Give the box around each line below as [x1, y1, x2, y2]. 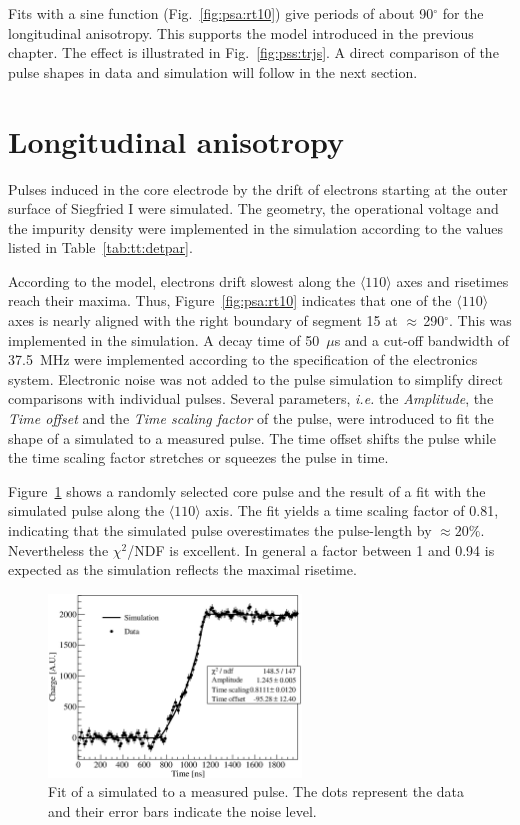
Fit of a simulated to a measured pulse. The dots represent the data [48, 781, 464, 802]
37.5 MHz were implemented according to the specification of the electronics [8, 349, 478, 370]
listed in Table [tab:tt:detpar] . [8, 237, 193, 258]
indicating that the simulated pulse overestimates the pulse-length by [8, 520, 432, 540]
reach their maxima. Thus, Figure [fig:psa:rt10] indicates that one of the [8, 290, 452, 311]
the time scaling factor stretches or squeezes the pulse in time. [8, 447, 389, 468]
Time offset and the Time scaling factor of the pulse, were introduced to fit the [8, 408, 494, 429]
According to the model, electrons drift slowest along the [8, 270, 356, 291]
